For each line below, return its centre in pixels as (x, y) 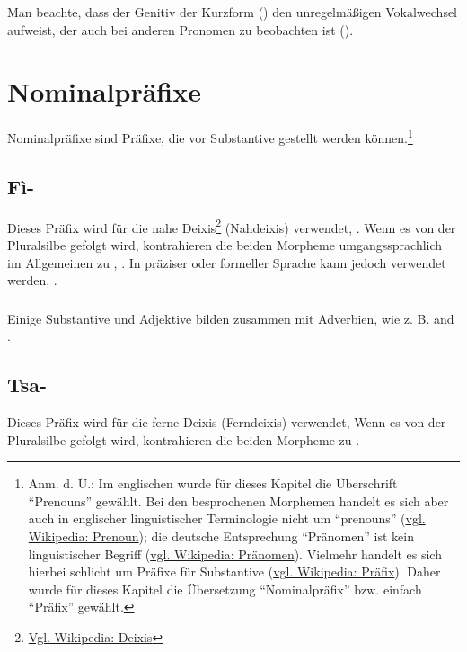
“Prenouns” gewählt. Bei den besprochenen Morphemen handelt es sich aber (238, 500)
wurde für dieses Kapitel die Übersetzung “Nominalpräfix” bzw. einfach (225, 589)
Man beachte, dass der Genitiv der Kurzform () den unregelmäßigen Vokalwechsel (233, 12)
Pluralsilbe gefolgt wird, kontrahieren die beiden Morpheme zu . (184, 439)
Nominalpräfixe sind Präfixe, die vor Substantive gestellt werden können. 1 (210, 136)
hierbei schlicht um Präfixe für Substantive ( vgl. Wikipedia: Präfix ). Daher (234, 572)
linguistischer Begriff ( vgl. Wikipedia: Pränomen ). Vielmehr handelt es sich (235, 554)
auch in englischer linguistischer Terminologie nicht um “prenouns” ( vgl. (227, 518)
